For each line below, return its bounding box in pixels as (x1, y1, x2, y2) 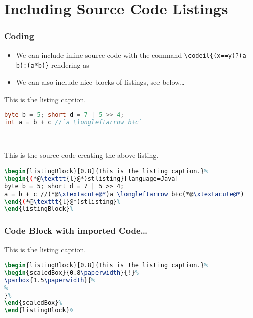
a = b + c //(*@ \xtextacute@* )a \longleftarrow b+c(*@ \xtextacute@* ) (4, 190, 244, 198)
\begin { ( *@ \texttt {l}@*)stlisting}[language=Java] (4, 175, 179, 182)
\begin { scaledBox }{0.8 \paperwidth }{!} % (4, 269, 139, 276)
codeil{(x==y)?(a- (188, 52, 250, 59)
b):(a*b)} (16, 62, 49, 70)
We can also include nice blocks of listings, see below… (16, 76, 185, 87)
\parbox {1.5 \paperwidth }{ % (4, 276, 96, 284)
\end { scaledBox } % (4, 299, 62, 307)
